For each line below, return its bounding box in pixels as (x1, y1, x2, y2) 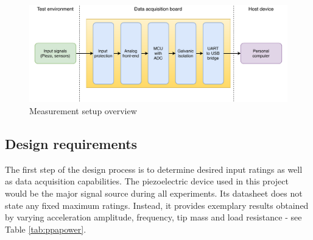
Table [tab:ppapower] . (5, 222, 86, 235)
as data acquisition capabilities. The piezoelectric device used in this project (5, 175, 289, 187)
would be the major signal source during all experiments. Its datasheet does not (5, 186, 303, 199)
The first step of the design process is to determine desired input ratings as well (5, 162, 303, 175)
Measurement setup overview (29, 104, 137, 117)
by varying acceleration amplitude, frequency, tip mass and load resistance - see (5, 211, 302, 224)
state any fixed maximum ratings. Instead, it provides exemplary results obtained (5, 198, 309, 211)
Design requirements (5, 134, 138, 153)
